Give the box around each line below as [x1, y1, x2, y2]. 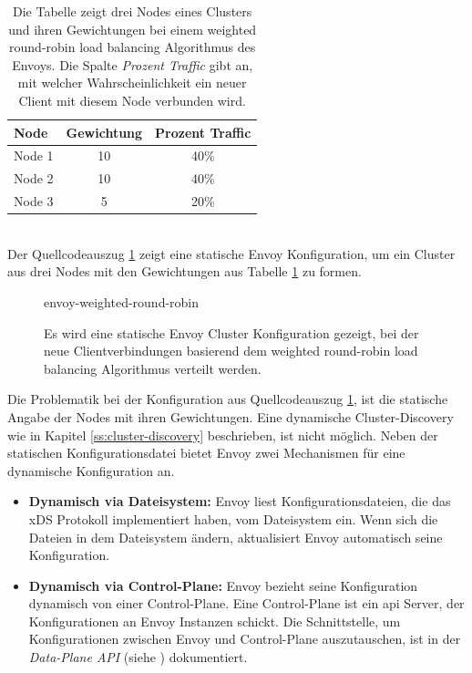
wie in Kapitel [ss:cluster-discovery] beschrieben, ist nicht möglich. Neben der [7, 425, 438, 444]
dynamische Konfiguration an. [7, 461, 175, 480]
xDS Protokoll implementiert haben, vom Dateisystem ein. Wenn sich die [28, 509, 438, 528]
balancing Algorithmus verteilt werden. [44, 358, 262, 378]
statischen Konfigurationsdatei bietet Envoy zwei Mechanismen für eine [7, 443, 405, 462]
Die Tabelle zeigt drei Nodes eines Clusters [13, 2, 252, 20]
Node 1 [14, 146, 54, 165]
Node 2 [14, 169, 54, 188]
